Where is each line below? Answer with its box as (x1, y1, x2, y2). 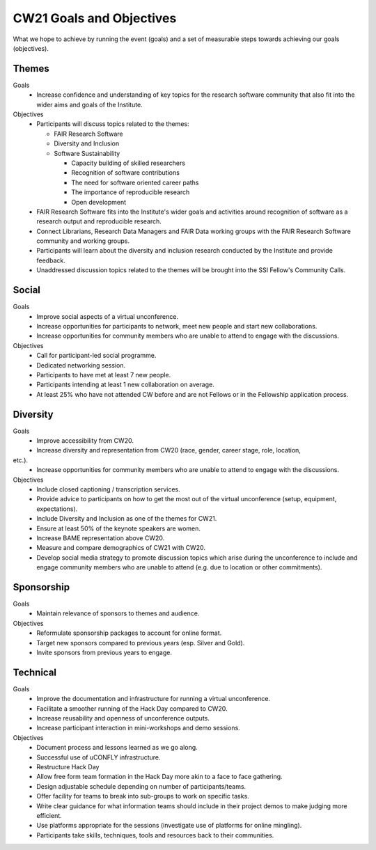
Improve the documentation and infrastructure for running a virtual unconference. (36, 695, 271, 703)
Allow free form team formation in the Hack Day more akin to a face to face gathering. (36, 773, 283, 781)
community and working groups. (36, 237, 130, 245)
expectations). (36, 505, 78, 513)
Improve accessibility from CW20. (36, 436, 134, 445)
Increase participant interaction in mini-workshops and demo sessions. (36, 724, 240, 732)
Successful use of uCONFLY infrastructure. (36, 753, 161, 762)
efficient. (36, 811, 62, 819)
